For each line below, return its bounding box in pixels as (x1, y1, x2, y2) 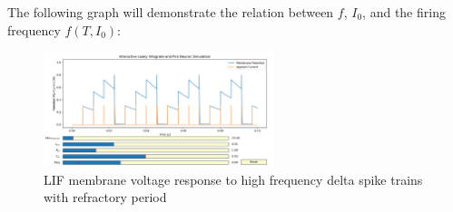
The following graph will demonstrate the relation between (7, 3, 334, 21)
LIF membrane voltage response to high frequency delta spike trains (44, 169, 423, 188)
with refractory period (44, 188, 167, 207)
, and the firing (362, 3, 446, 21)
